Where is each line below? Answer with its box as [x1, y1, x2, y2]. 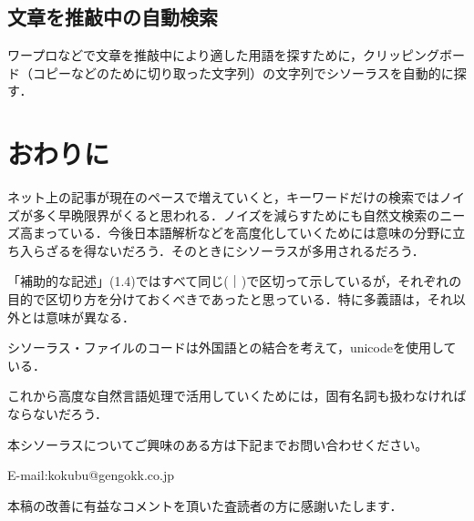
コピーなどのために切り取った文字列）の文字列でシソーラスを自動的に [32, 63, 454, 82]
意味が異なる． [45, 307, 135, 326]
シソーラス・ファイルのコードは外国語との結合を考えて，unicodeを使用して [7, 338, 457, 357]
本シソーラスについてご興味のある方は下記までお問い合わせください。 [7, 434, 428, 454]
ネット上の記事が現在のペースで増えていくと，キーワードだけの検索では [7, 188, 440, 207]
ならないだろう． [7, 404, 108, 424]
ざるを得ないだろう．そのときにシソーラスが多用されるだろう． [45, 240, 425, 260]
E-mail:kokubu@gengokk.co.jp [7, 465, 175, 485]
